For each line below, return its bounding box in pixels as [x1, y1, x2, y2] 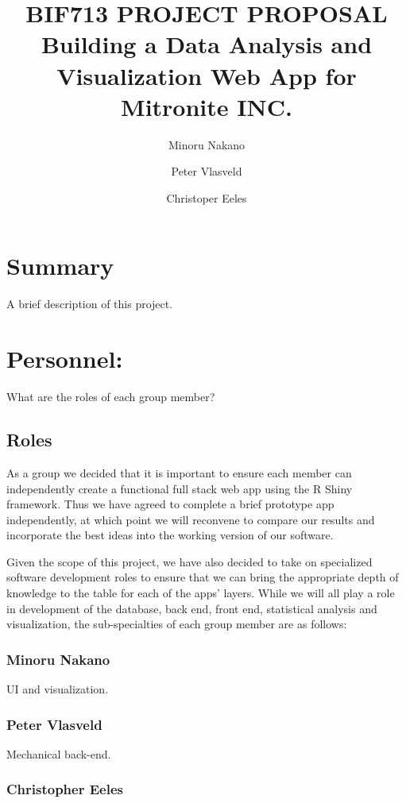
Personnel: [6, 342, 123, 375]
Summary [6, 249, 114, 282]
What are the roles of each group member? [6, 388, 215, 405]
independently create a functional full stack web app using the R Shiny [6, 480, 353, 496]
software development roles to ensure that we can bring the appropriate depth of [6, 569, 399, 585]
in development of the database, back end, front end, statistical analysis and [6, 600, 377, 616]
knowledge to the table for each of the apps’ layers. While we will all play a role [6, 585, 395, 601]
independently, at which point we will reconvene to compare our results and [6, 511, 375, 527]
